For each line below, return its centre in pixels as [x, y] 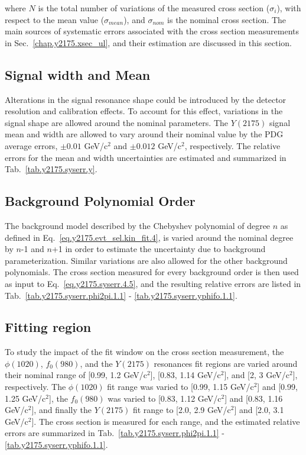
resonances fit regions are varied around [226, 363]
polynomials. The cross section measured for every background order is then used [152, 272]
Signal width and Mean [78, 74]
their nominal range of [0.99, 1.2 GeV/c [76, 375]
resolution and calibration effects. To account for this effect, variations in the [144, 111]
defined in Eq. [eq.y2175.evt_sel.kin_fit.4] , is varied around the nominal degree [149, 237]
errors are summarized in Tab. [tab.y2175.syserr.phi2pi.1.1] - [115, 433]
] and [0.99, [277, 387]
